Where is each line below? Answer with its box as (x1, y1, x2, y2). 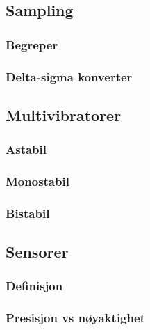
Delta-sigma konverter (6, 68, 133, 85)
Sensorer (6, 241, 69, 262)
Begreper (6, 36, 58, 53)
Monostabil (6, 173, 69, 190)
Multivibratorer (6, 104, 122, 125)
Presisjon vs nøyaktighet (6, 309, 145, 327)
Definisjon (6, 277, 63, 294)
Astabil (6, 141, 47, 158)
